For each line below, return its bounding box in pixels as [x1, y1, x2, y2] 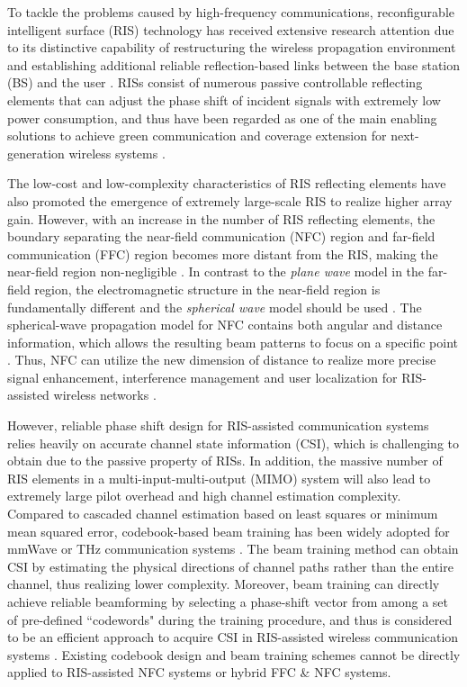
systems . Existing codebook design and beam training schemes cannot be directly [7, 645, 461, 664]
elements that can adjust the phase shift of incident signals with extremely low [7, 90, 441, 109]
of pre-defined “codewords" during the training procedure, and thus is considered [7, 610, 453, 628]
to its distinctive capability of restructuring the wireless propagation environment [7, 38, 456, 57]
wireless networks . [53, 385, 157, 404]
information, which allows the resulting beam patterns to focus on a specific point [7, 332, 459, 351]
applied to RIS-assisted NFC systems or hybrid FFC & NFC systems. [7, 663, 391, 682]
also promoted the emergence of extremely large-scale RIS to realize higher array [7, 191, 453, 210]
